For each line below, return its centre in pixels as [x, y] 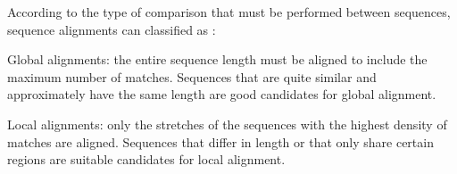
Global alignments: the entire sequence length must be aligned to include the [217, 59]
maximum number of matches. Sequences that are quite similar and [192, 76]
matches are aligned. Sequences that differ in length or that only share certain [220, 141]
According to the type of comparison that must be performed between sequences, [229, 12]
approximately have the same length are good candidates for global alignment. [222, 94]
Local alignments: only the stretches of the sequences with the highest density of [227, 124]
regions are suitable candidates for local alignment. [146, 159]
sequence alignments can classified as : [112, 29]
